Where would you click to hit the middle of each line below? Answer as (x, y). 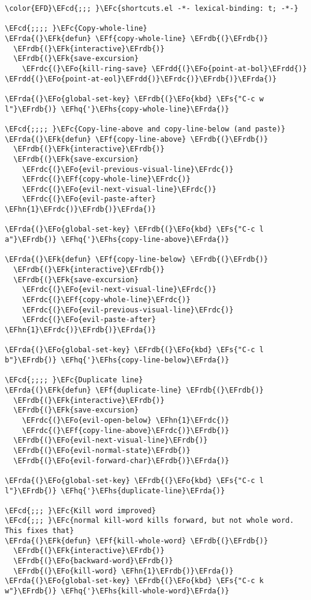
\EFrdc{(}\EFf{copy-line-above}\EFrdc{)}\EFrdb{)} (126, 430)
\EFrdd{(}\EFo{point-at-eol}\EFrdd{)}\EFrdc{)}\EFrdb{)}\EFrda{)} (141, 79)
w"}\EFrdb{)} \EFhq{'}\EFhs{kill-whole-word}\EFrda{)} (117, 591)
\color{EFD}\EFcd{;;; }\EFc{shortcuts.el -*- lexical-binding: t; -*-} (152, 8)
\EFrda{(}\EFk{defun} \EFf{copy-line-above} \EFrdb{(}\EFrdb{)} (137, 139)
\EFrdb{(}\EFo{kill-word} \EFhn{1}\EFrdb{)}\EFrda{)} (124, 571)
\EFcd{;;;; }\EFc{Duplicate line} (74, 380)
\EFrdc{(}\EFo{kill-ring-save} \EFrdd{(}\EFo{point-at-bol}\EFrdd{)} (165, 68)
